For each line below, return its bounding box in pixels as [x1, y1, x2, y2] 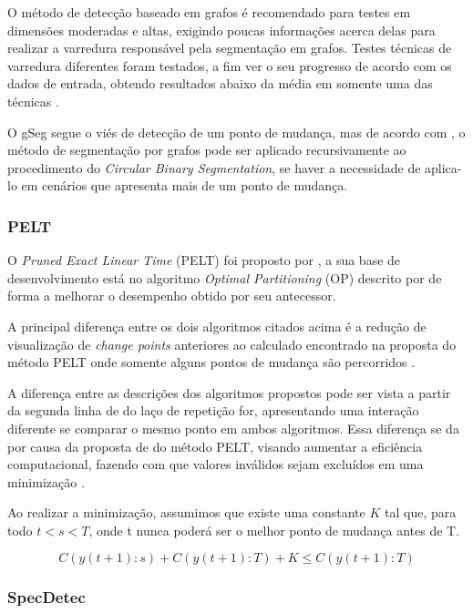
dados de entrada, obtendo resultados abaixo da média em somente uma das [7, 74, 433, 93]
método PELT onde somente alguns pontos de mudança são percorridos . [7, 352, 416, 372]
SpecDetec [7, 586, 86, 608]
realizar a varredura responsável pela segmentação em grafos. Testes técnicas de [7, 38, 452, 57]
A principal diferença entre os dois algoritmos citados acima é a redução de [7, 316, 427, 335]
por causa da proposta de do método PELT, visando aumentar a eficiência [7, 436, 423, 455]
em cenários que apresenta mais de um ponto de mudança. [21, 176, 348, 195]
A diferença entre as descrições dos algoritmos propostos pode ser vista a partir [7, 383, 451, 402]
